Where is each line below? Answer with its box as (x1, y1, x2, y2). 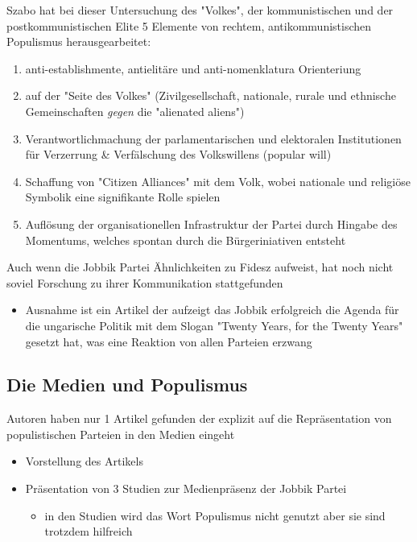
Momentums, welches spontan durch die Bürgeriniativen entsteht (25, 231, 346, 248)
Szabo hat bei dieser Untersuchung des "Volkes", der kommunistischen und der (6, 2, 394, 18)
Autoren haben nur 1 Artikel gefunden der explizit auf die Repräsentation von (6, 410, 392, 427)
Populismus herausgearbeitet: (6, 33, 151, 50)
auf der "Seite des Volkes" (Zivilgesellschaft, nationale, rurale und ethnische (25, 87, 396, 104)
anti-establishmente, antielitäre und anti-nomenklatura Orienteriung (25, 60, 361, 77)
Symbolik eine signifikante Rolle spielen (25, 188, 221, 205)
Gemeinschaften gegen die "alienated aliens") (25, 102, 245, 119)
